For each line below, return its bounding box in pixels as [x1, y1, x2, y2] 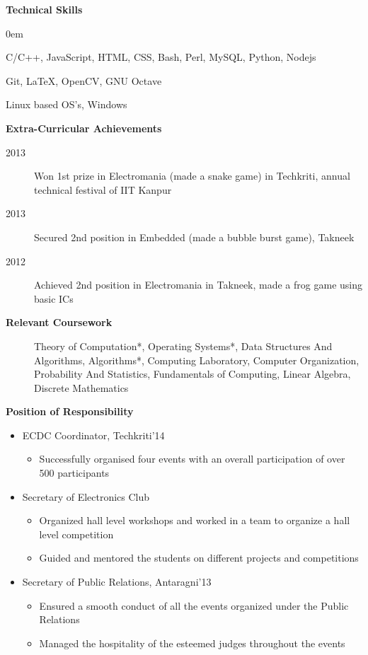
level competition [39, 526, 114, 541]
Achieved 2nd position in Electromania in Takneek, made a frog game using [34, 277, 362, 292]
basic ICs [34, 291, 74, 306]
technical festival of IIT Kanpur [34, 182, 172, 197]
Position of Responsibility [6, 404, 134, 419]
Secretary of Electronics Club [22, 489, 150, 504]
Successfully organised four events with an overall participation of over [39, 451, 345, 466]
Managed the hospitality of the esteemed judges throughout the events [39, 635, 345, 650]
